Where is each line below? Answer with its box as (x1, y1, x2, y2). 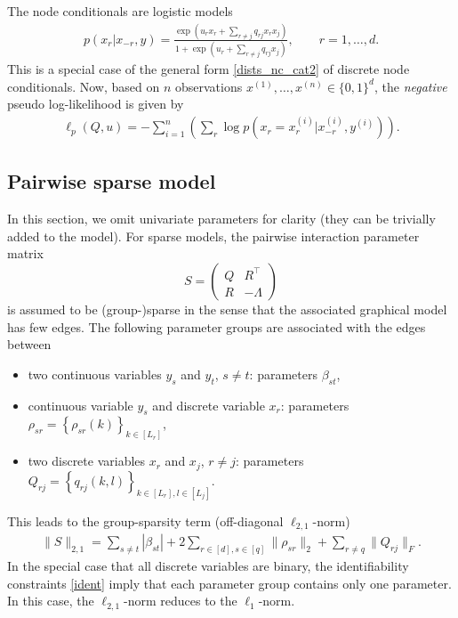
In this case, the (7, 591, 94, 610)
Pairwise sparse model (7, 167, 216, 195)
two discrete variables (28, 451, 146, 470)
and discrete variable (152, 395, 265, 414)
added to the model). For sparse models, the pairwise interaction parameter (7, 226, 420, 245)
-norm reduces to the (124, 591, 237, 610)
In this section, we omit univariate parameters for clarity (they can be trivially (7, 209, 436, 228)
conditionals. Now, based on (7, 77, 160, 95)
